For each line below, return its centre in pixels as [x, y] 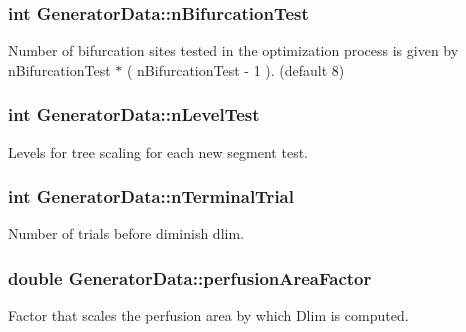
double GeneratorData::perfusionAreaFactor [190, 277]
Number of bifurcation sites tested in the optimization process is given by [233, 50]
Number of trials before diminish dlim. [126, 233]
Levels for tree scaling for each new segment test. [158, 151]
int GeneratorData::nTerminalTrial [151, 196]
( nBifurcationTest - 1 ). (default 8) [235, 69]
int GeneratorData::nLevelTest [134, 114]
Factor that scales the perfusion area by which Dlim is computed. [208, 315]
